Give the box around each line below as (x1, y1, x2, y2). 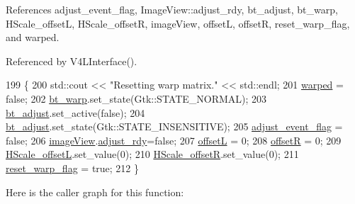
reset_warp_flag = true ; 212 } (6, 160, 140, 175)
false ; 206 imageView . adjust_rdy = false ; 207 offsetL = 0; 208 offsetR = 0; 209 (6, 132, 342, 147)
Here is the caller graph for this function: (6, 184, 184, 199)
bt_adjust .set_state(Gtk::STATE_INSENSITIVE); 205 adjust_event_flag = (6, 119, 343, 134)
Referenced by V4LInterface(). (6, 53, 137, 68)
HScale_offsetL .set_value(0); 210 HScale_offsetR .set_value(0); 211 (6, 147, 299, 161)
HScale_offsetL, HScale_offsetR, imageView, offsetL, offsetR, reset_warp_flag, (6, 16, 350, 30)
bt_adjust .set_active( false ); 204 (6, 105, 145, 120)
